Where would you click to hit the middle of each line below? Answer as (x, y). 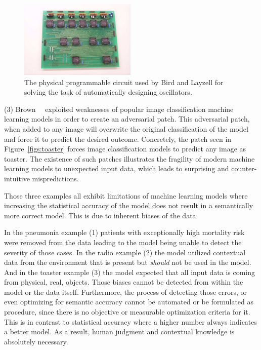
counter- (244, 168)
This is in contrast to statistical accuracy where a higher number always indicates (131, 321)
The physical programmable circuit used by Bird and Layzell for (124, 82)
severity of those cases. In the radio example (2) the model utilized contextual (125, 252)
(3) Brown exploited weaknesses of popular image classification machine (119, 109)
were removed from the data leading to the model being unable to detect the (123, 242)
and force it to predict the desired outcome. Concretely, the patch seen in (118, 139)
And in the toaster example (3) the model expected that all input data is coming (130, 272)
